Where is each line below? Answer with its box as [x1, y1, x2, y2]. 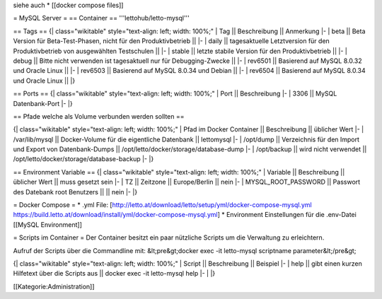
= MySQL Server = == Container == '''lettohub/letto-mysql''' [13, 14, 190, 23]
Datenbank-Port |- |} [13, 99, 74, 107]
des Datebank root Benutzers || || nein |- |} [13, 187, 138, 196]
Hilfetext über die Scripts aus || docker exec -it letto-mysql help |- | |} [13, 269, 216, 278]
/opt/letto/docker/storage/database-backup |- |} [13, 155, 154, 163]
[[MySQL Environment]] [13, 220, 83, 229]
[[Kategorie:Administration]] [13, 282, 95, 291]
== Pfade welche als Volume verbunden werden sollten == [13, 112, 185, 120]
